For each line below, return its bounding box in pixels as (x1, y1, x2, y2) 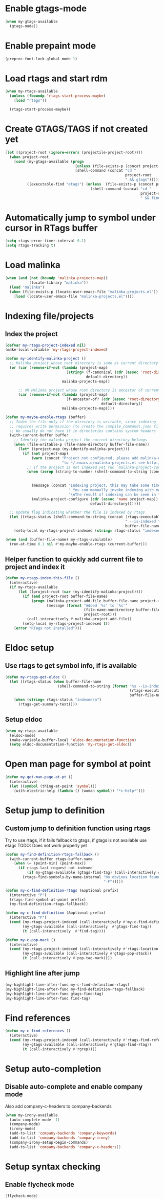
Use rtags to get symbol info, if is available (5, 661, 137, 670)
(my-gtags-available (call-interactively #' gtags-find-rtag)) (22, 1042, 152, 1047)
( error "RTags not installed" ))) (14, 626, 82, 631)
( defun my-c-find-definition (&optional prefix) (5, 910, 106, 915)
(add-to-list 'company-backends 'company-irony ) (9, 1135, 110, 1140)
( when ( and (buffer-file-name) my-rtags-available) (5, 537, 112, 542)
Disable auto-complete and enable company (5, 1083, 143, 1091)
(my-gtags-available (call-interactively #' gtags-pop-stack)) (22, 951, 152, 956)
